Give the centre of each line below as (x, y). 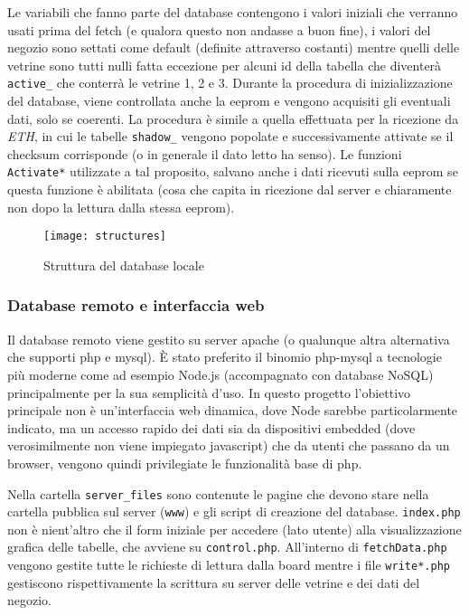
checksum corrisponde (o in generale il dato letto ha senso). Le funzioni (205, 153)
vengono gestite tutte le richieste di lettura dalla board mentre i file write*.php (229, 565)
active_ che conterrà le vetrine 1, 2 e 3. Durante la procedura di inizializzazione (230, 83)
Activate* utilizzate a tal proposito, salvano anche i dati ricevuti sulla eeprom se (233, 171)
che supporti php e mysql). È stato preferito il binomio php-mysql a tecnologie (225, 357)
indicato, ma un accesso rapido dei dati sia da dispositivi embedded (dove (211, 427)
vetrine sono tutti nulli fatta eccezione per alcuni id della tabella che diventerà (225, 65)
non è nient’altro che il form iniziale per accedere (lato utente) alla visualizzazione (234, 529)
